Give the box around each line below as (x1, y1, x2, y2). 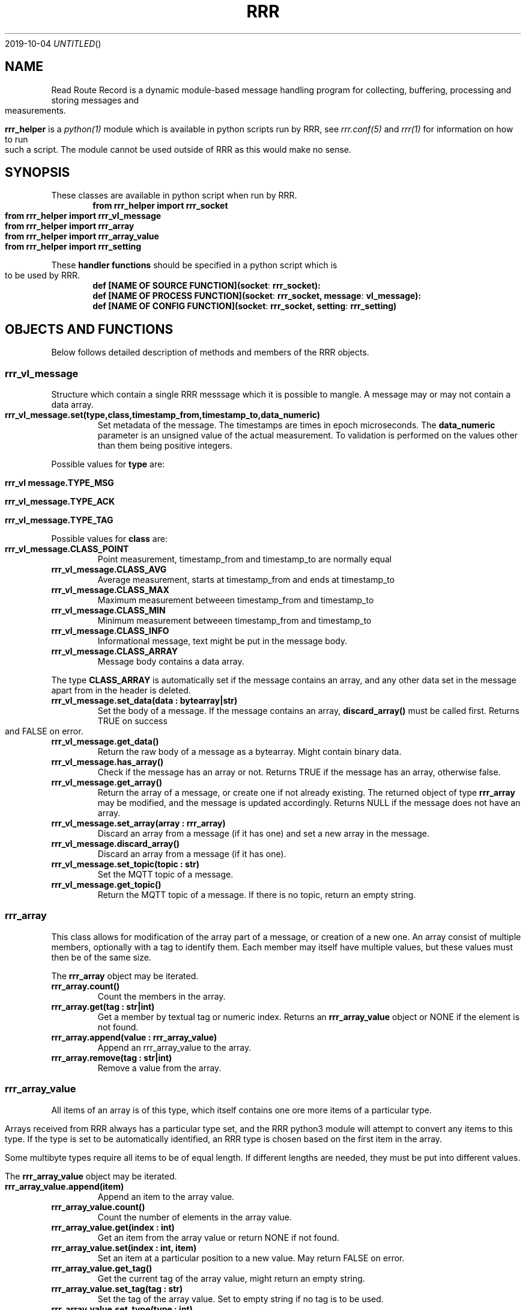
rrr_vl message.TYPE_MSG (5, 478, 114, 488)
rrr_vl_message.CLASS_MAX (51, 585, 169, 595)
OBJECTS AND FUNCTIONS (5, 321, 174, 337)
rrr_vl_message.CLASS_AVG (51, 564, 167, 575)
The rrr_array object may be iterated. (51, 970, 199, 981)
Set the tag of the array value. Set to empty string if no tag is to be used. (97, 1293, 384, 1304)
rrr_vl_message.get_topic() (51, 879, 162, 890)
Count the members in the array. (97, 991, 226, 1001)
